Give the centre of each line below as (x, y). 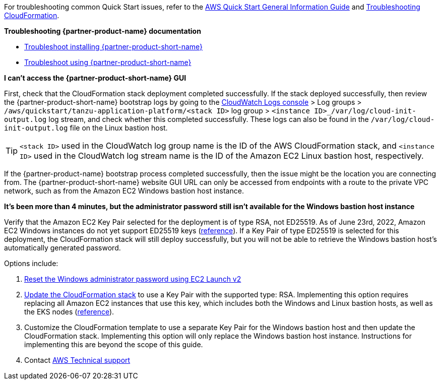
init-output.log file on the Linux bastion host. (86, 128)
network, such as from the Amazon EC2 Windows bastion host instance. (124, 191)
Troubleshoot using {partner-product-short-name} (108, 62)
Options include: (31, 263)
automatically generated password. (62, 248)
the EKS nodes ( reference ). (69, 312)
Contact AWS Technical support (77, 360)
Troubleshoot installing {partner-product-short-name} (114, 47)
